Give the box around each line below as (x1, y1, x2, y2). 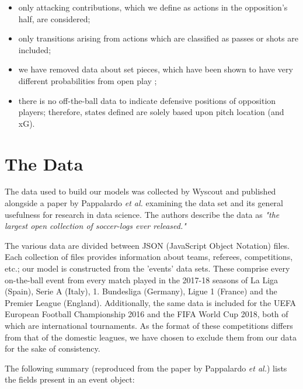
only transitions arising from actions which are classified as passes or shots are (18, 32, 298, 44)
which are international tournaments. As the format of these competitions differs (5, 319, 293, 331)
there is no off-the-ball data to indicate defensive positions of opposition (18, 94, 276, 106)
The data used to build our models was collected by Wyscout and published (5, 185, 276, 197)
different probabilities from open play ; (18, 74, 157, 86)
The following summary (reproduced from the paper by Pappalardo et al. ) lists (5, 362, 287, 374)
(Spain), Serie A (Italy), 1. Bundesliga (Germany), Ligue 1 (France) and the (5, 285, 277, 297)
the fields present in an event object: (5, 373, 135, 385)
